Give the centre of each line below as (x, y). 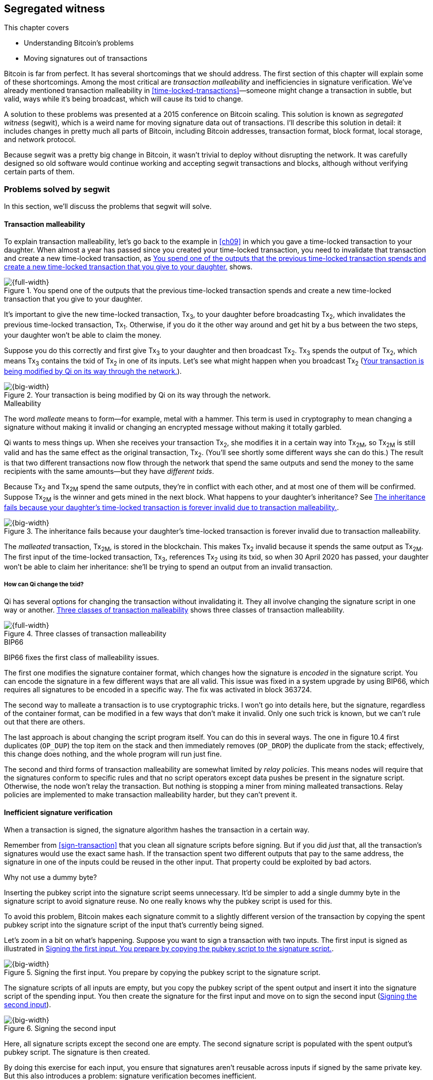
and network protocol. (40, 140)
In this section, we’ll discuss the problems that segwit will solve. (108, 206)
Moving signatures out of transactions (86, 58)
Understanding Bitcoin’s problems (79, 43)
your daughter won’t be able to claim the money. (83, 335)
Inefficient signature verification (58, 812)
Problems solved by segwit (57, 189)
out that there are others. (45, 722)
